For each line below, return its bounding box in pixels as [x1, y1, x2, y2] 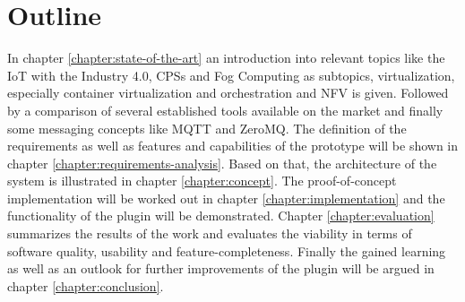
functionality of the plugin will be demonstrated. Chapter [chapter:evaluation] [7, 206, 435, 225]
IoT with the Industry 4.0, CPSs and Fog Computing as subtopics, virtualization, [7, 65, 455, 84]
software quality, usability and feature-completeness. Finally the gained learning [7, 241, 446, 260]
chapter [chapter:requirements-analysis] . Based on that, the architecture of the [7, 153, 437, 172]
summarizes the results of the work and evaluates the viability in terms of [7, 224, 412, 243]
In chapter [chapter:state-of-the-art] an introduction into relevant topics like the [7, 48, 445, 67]
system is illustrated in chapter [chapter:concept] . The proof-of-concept [7, 171, 397, 190]
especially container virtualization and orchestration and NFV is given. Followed [7, 83, 449, 102]
